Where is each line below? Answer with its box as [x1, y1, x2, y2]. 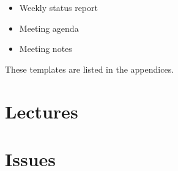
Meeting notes [19, 42, 72, 55]
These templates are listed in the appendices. [5, 62, 174, 75]
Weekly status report [19, 1, 98, 13]
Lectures [5, 98, 78, 123]
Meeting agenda [19, 21, 79, 34]
